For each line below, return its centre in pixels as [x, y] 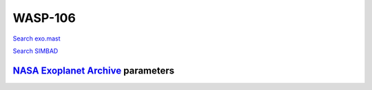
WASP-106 [44, 18]
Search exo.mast [37, 38]
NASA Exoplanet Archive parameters [94, 70]
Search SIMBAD [35, 51]
